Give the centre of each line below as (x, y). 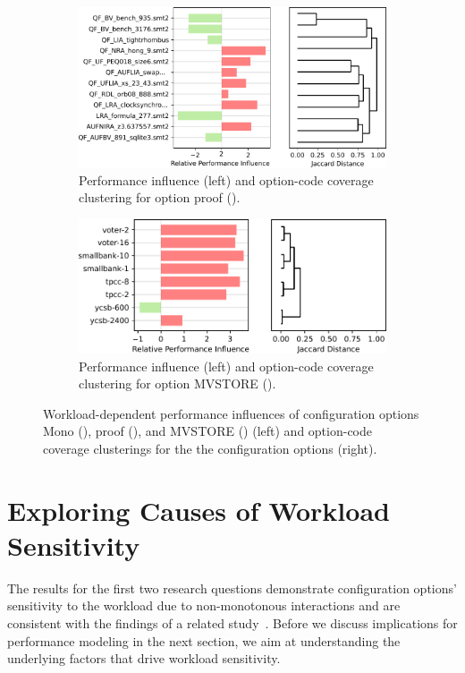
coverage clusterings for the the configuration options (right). (210, 448)
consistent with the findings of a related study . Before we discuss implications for (232, 623)
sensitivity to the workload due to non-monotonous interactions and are (204, 605)
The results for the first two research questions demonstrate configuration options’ (232, 588)
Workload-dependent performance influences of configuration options (231, 413)
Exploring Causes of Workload (199, 510)
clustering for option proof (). (160, 197)
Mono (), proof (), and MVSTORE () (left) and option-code (208, 431)
